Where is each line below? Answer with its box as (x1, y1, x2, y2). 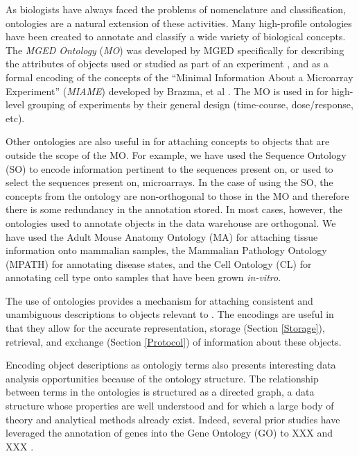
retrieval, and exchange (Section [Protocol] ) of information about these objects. (6, 334, 342, 348)
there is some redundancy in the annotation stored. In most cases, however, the (6, 202, 342, 217)
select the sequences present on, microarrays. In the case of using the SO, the (6, 175, 333, 189)
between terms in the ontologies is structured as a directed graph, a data (6, 385, 315, 399)
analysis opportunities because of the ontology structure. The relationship (6, 371, 319, 385)
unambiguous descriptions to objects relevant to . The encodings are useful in (6, 307, 334, 321)
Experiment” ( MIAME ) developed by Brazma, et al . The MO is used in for (6, 83, 329, 98)
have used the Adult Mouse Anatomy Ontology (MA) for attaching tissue (6, 229, 318, 244)
